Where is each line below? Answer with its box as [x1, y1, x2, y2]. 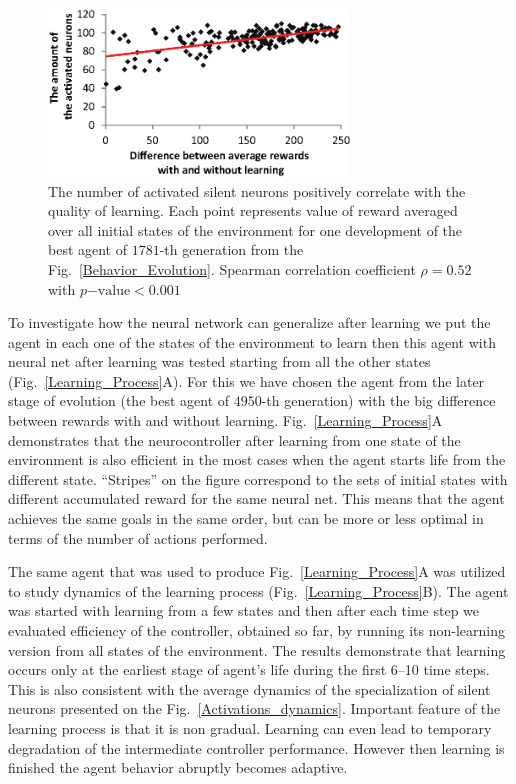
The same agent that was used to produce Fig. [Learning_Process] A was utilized [8, 561, 506, 582]
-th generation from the [159, 239, 304, 260]
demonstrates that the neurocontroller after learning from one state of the [8, 429, 461, 450]
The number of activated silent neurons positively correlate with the [48, 180, 466, 201]
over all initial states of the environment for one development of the [48, 219, 463, 240]
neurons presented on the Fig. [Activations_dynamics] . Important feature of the [8, 698, 501, 719]
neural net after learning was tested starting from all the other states [8, 351, 431, 372]
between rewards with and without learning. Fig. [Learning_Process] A [8, 410, 443, 431]
